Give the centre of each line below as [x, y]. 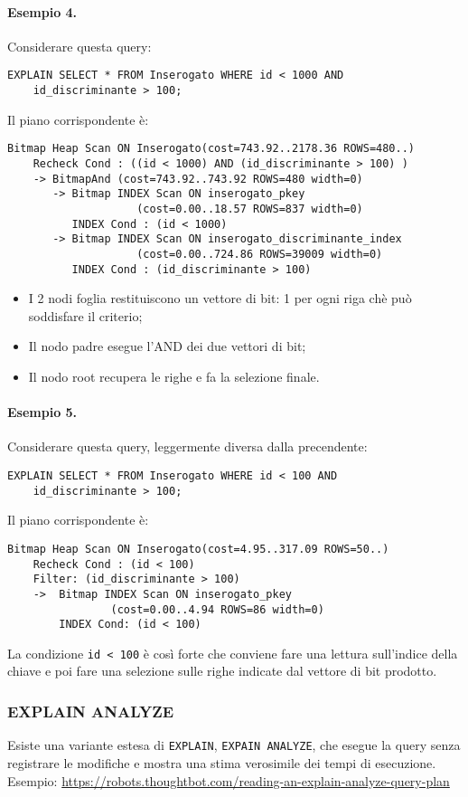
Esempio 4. [42, 11]
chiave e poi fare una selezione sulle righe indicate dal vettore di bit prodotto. [222, 671]
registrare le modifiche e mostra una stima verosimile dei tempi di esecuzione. [222, 762]
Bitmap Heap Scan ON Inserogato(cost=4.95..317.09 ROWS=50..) [198, 549]
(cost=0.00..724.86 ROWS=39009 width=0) [260, 254]
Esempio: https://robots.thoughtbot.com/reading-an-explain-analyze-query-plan [229, 780]
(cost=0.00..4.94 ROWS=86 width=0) [217, 609]
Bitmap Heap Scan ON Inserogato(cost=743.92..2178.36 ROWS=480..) [211, 149]
